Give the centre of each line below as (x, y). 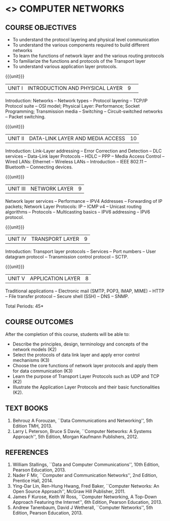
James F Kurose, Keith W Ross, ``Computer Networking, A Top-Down (84, 497)
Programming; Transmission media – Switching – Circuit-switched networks (84, 111)
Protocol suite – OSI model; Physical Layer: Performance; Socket (73, 106)
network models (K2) (34, 349)
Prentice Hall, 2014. (33, 481)
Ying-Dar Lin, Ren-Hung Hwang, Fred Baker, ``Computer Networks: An (86, 486)
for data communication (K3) (42, 371)
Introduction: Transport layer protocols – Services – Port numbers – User (81, 251)
